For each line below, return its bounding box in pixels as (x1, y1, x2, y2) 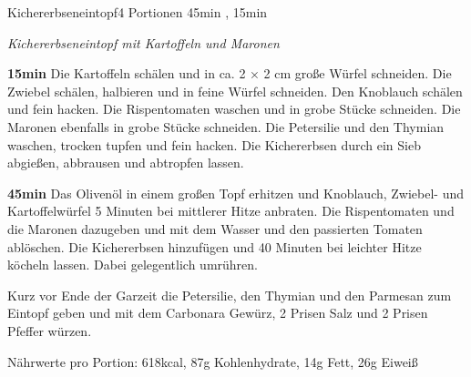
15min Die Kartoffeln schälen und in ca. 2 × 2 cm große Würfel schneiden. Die (7, 64, 452, 83)
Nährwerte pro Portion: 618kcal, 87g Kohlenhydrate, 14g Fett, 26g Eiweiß (7, 352, 418, 371)
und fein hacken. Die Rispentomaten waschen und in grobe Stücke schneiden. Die (7, 99, 461, 118)
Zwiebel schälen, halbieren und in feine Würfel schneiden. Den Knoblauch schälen (7, 81, 463, 100)
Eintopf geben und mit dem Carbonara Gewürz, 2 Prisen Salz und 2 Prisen (7, 303, 428, 322)
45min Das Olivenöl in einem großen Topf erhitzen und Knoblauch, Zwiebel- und (7, 183, 465, 202)
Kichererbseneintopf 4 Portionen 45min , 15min (7, 3, 268, 21)
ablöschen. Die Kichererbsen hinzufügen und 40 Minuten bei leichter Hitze (7, 237, 422, 256)
